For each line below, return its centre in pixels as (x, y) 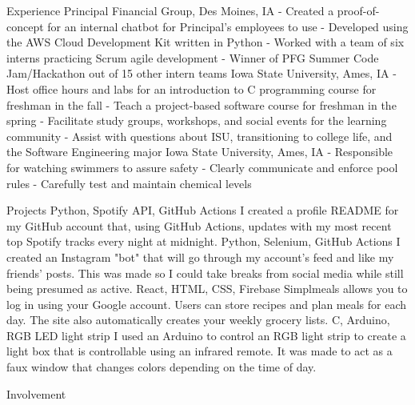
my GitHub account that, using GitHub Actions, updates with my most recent (199, 225)
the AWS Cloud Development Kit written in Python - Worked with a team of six (206, 42)
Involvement (36, 393)
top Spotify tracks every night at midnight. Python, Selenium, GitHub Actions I (204, 241)
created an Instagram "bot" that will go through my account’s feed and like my (200, 257)
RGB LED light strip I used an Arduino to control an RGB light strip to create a (206, 335)
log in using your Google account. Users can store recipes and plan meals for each (207, 304)
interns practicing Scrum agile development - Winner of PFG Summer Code (193, 57)
